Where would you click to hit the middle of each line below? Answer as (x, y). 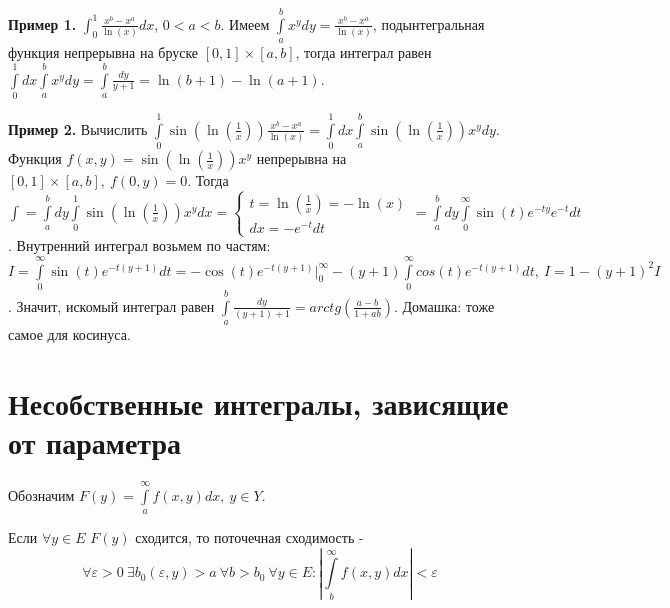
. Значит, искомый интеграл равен (111, 305)
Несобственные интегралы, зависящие (258, 402)
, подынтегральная (428, 23)
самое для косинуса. (69, 334)
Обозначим (41, 494)
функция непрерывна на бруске (103, 52)
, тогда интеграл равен (363, 52)
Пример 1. (42, 23)
